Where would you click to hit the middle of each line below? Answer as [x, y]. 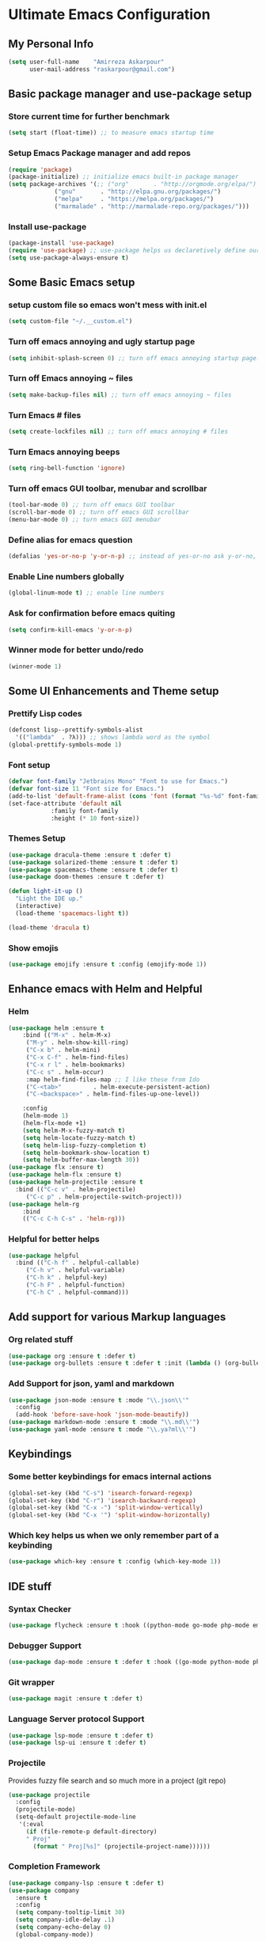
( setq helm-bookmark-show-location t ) [86, 1153]
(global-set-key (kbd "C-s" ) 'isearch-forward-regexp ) [101, 1493]
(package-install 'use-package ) [61, 243]
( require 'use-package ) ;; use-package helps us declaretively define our [134, 251]
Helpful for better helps [54, 1239]
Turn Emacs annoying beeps [64, 451]
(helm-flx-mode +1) [55, 1123]
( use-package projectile [49, 1795]
